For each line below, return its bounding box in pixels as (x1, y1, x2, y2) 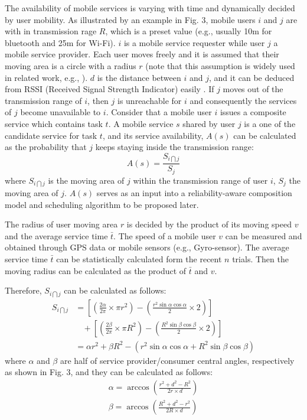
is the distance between (97, 71, 181, 83)
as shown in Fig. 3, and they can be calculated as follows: (5, 366, 213, 378)
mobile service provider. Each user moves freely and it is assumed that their (5, 48, 279, 60)
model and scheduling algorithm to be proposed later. (5, 198, 199, 210)
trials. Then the (232, 253, 289, 265)
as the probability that (5, 141, 87, 153)
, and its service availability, (102, 129, 204, 141)
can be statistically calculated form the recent (56, 253, 222, 265)
